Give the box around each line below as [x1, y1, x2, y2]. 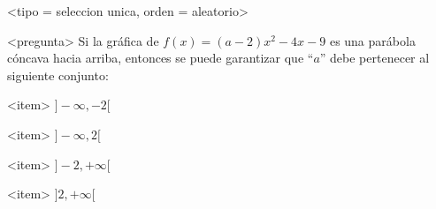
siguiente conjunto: [7, 65, 109, 84]
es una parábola [329, 31, 416, 49]
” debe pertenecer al [319, 49, 430, 67]
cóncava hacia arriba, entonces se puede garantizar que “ [7, 49, 314, 67]
